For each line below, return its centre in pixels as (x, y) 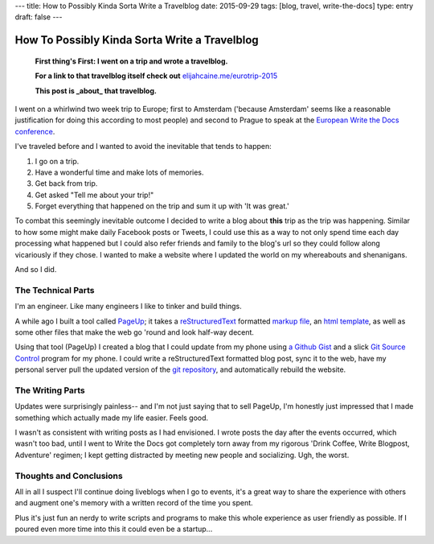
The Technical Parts (55, 290)
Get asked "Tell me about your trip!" (94, 195)
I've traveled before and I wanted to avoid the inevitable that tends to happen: (143, 146)
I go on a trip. (57, 161)
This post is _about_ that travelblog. (96, 91)
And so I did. (36, 270)
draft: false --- (39, 17)
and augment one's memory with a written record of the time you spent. (134, 503)
